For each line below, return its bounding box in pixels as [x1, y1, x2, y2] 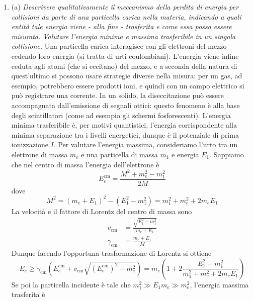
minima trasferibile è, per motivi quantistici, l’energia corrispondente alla [11, 120, 237, 130]
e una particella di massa [81, 149, 158, 159]
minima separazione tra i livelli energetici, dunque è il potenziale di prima [11, 129, 239, 140]
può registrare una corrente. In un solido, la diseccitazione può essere [11, 90, 224, 101]
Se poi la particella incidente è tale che [11, 279, 131, 289]
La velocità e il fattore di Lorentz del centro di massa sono [11, 206, 192, 216]
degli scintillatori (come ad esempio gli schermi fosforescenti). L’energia [11, 110, 231, 120]
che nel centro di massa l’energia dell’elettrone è [11, 159, 159, 169]
